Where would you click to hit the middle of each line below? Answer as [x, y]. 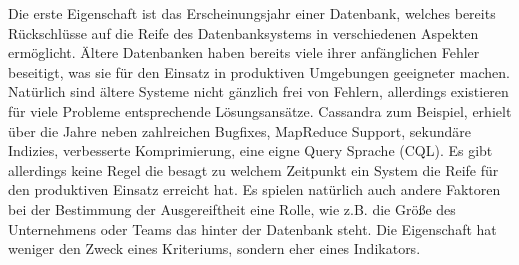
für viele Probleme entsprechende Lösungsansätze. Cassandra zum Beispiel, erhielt [260, 110]
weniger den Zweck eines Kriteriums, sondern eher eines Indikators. [214, 248]
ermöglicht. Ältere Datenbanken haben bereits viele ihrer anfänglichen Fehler [244, 52]
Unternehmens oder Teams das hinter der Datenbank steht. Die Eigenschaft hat [252, 228]
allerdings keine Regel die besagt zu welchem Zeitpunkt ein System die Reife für [253, 169]
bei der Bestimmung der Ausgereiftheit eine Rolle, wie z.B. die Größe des [232, 208]
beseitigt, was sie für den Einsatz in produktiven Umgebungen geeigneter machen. [259, 71]
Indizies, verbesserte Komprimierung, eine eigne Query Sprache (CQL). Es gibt [250, 150]
